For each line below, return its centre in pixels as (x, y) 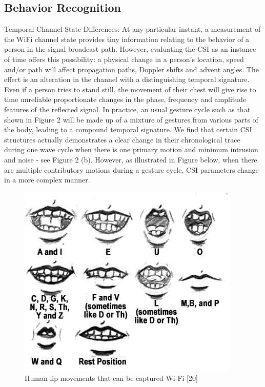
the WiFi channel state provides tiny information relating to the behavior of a (127, 39)
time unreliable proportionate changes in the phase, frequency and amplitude (125, 99)
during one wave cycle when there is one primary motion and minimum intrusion (131, 149)
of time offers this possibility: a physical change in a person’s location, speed (124, 59)
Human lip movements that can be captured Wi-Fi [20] (111, 378)
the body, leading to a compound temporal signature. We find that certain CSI (128, 129)
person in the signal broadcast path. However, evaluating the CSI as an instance (130, 49)
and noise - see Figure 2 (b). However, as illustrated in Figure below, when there (131, 159)
